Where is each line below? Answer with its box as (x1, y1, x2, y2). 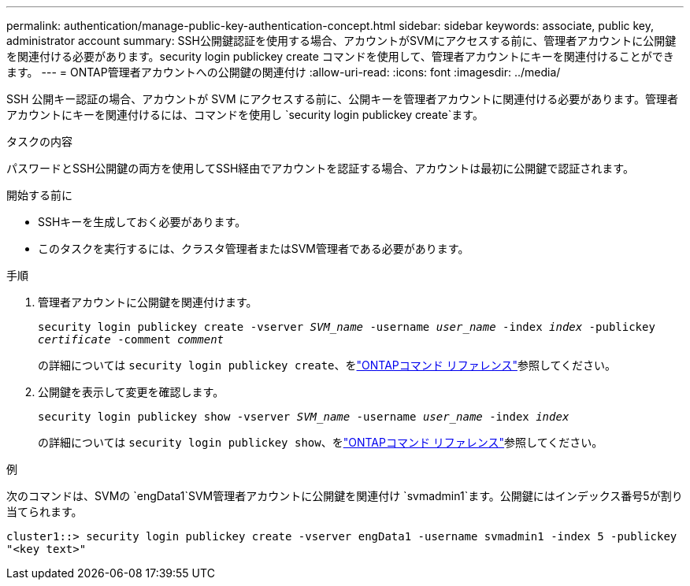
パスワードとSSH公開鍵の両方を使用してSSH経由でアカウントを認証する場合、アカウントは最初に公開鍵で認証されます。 (6, 161, 634, 175)
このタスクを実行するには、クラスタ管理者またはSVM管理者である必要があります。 (38, 242, 469, 255)
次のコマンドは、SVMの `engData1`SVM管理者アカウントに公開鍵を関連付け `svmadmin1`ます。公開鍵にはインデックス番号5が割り (6, 489, 683, 503)
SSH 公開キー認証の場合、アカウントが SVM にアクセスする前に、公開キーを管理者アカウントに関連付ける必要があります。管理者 (6, 92, 678, 106)
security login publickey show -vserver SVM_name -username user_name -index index (38, 410, 569, 423)
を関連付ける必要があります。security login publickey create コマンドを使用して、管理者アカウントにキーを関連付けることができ (6, 50, 674, 63)
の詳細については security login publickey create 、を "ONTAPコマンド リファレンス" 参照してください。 (38, 358, 617, 372)
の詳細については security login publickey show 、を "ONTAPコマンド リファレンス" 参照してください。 (38, 436, 603, 449)
